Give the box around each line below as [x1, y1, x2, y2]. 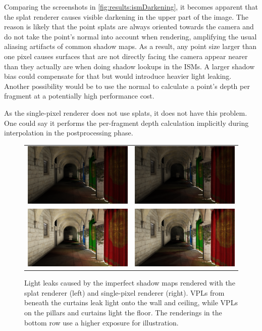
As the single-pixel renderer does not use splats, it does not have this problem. [4, 107, 247, 118]
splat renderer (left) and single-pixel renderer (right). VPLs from [24, 287, 225, 298]
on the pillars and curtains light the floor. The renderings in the [24, 307, 222, 317]
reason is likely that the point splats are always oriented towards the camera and [4, 21, 254, 32]
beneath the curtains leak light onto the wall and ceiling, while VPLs [24, 297, 238, 308]
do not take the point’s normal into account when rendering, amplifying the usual [4, 31, 257, 41]
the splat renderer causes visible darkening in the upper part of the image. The [4, 11, 248, 22]
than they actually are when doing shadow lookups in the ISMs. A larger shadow [4, 61, 255, 71]
